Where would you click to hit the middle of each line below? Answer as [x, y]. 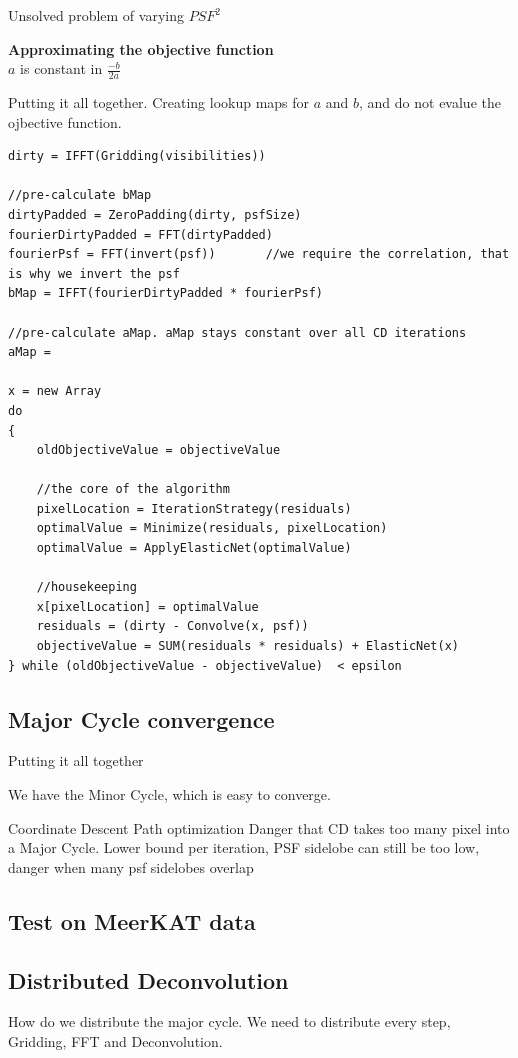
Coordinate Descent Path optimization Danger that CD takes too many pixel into [259, 827]
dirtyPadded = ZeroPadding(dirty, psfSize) [155, 214]
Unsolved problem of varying [96, 15]
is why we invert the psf [94, 273]
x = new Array [55, 391]
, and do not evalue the [430, 102]
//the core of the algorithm [133, 489]
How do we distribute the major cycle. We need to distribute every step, [229, 1021]
